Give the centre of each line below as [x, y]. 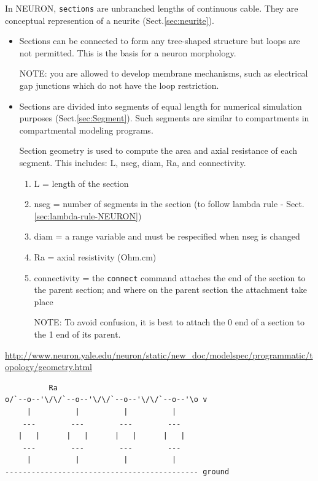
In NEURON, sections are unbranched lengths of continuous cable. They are [152, 8]
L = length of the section [81, 183]
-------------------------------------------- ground [117, 472]
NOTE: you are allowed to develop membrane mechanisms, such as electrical [164, 73]
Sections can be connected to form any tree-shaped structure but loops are [160, 41]
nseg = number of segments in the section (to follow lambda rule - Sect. [169, 204]
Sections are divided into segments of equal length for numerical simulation [161, 106]
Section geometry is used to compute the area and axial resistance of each [158, 150]
